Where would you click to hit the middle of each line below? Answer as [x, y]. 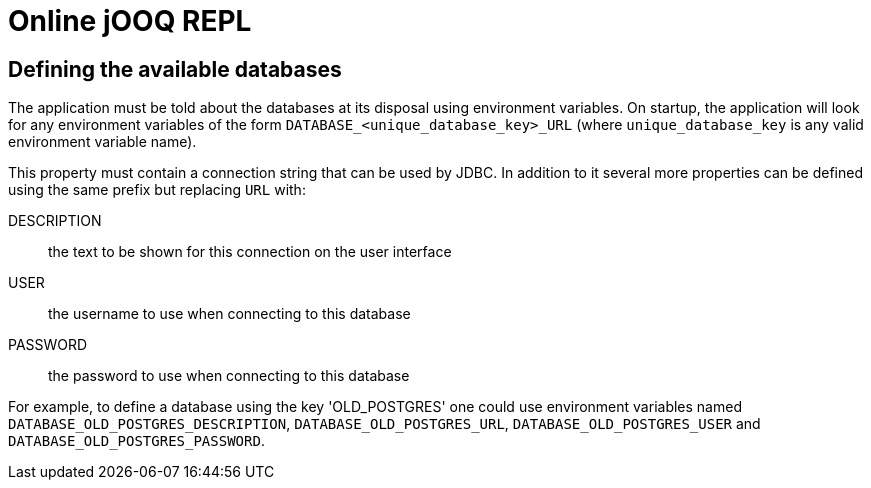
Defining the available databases [175, 69]
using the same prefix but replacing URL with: [157, 190]
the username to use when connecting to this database [229, 314]
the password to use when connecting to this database [229, 376]
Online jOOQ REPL [130, 21]
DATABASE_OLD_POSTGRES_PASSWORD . [136, 441]
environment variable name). [102, 142]
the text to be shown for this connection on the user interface [250, 252]
